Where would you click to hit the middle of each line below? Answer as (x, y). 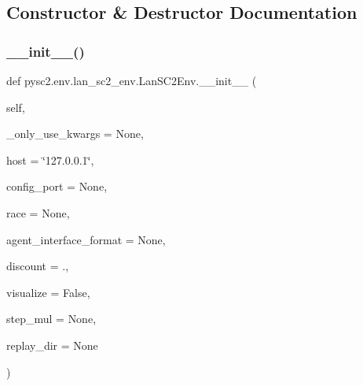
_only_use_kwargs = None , (75, 134)
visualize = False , (48, 292)
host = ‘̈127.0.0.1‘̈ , (50, 160)
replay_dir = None (52, 345)
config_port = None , (57, 186)
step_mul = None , (51, 319)
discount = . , (38, 266)
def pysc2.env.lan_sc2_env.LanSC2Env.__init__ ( (132, 80)
